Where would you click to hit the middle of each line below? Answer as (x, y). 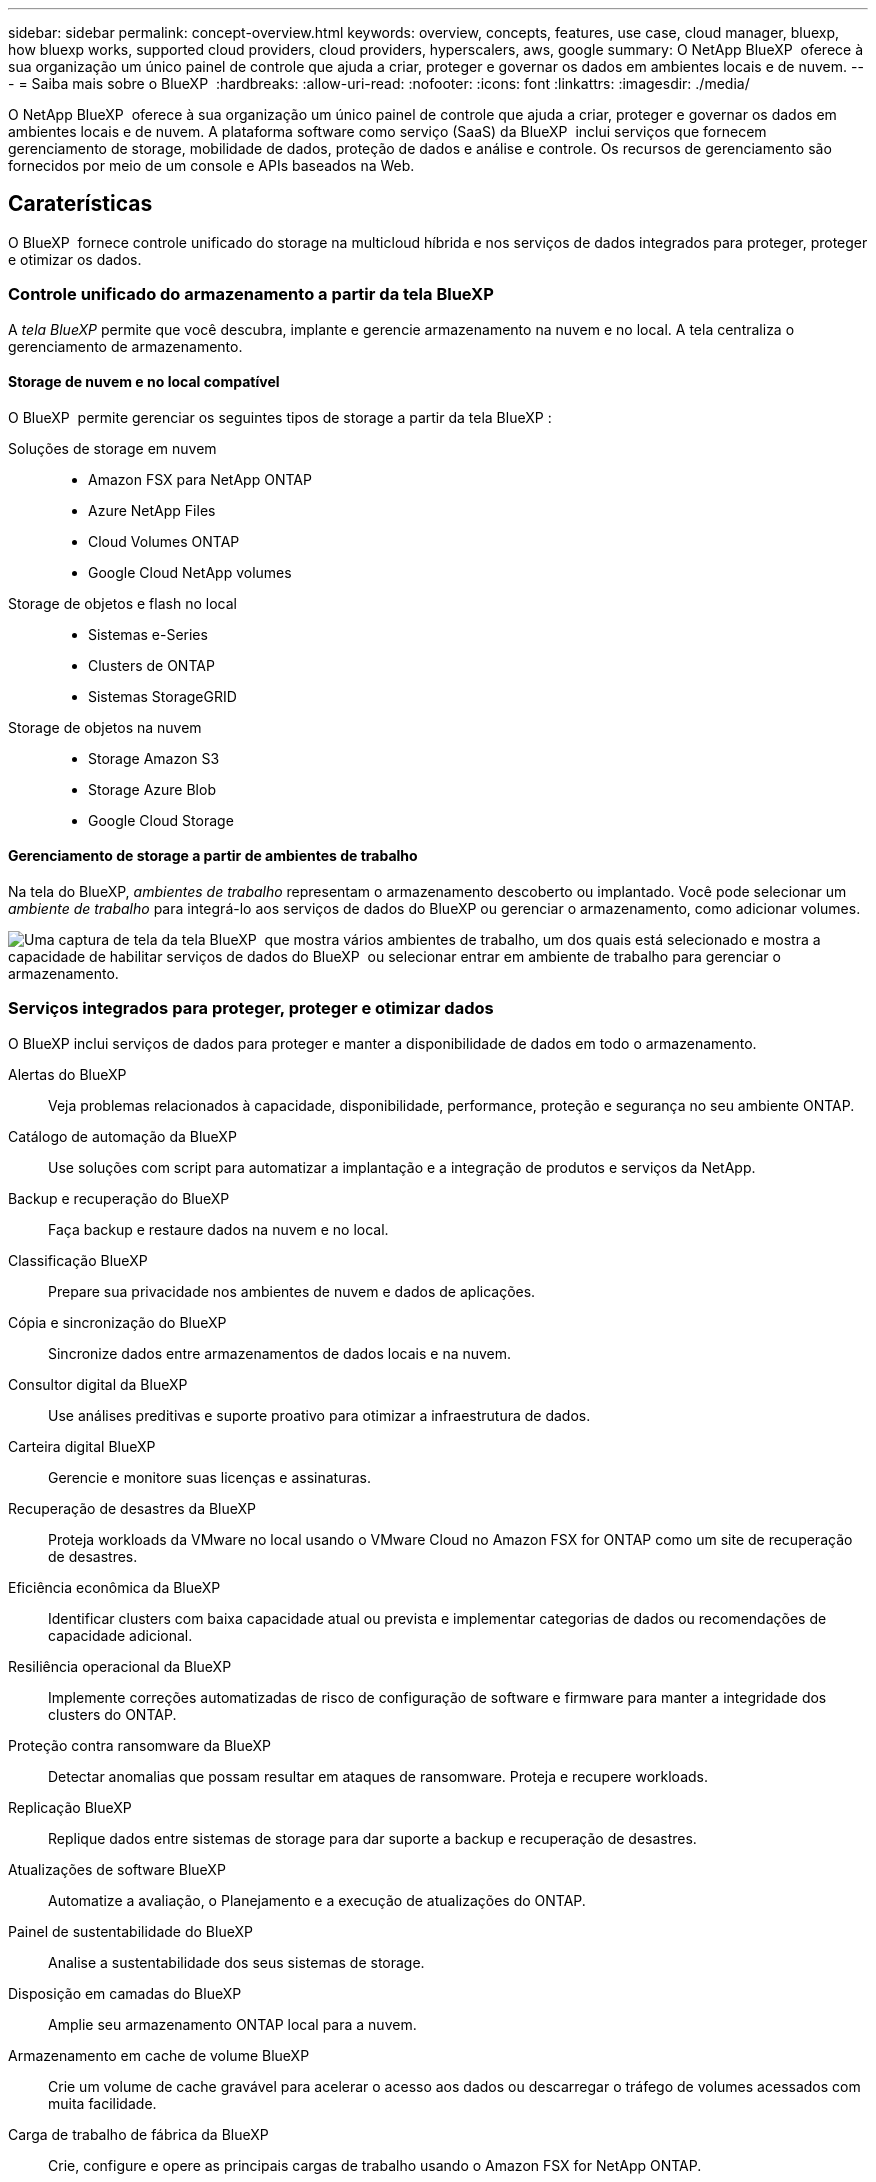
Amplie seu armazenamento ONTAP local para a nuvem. (232, 2024)
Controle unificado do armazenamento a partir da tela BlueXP (251, 294)
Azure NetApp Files (152, 510)
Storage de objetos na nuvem (105, 727)
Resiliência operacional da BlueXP (120, 1666)
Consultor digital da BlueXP (98, 1384)
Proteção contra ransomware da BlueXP (139, 1745)
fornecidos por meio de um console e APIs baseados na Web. (211, 165)
